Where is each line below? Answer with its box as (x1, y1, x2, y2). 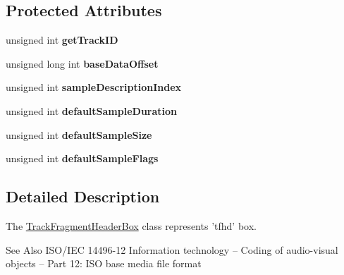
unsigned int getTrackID (6, 32, 118, 47)
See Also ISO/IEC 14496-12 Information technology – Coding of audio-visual (6, 242, 338, 257)
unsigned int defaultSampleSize (6, 127, 152, 142)
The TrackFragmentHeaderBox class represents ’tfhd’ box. (6, 218, 257, 233)
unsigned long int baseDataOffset (6, 56, 159, 71)
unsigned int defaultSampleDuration (6, 103, 178, 118)
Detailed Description (6, 185, 160, 207)
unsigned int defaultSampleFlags (6, 151, 159, 166)
